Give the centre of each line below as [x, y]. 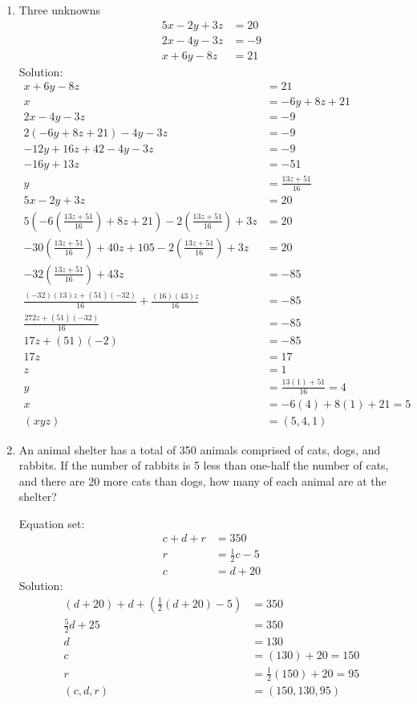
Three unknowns [60, 10]
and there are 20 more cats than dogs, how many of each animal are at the [202, 480]
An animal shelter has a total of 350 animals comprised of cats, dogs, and [200, 449]
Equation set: [52, 523]
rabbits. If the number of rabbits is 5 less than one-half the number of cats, [204, 465]
